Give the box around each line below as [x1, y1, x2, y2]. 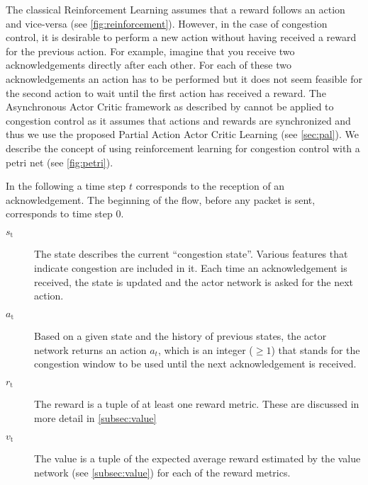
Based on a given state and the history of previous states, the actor [34, 329, 327, 343]
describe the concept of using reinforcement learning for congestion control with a [6, 140, 360, 155]
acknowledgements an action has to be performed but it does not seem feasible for [6, 71, 362, 86]
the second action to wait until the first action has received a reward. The [6, 85, 326, 100]
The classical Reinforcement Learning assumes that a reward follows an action [6, 2, 345, 16]
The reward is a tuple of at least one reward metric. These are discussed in [34, 396, 359, 411]
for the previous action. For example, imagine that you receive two [6, 43, 295, 58]
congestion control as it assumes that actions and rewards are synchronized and [6, 113, 351, 127]
